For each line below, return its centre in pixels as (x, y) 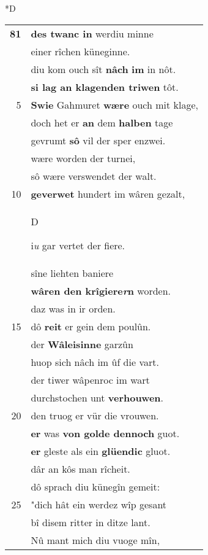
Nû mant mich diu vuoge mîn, (95, 540)
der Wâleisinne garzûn (82, 344)
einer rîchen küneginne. (80, 51)
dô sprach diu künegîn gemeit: (95, 486)
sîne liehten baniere (72, 273)
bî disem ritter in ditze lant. (91, 522)
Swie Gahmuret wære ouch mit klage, (114, 104)
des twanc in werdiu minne (92, 33)
